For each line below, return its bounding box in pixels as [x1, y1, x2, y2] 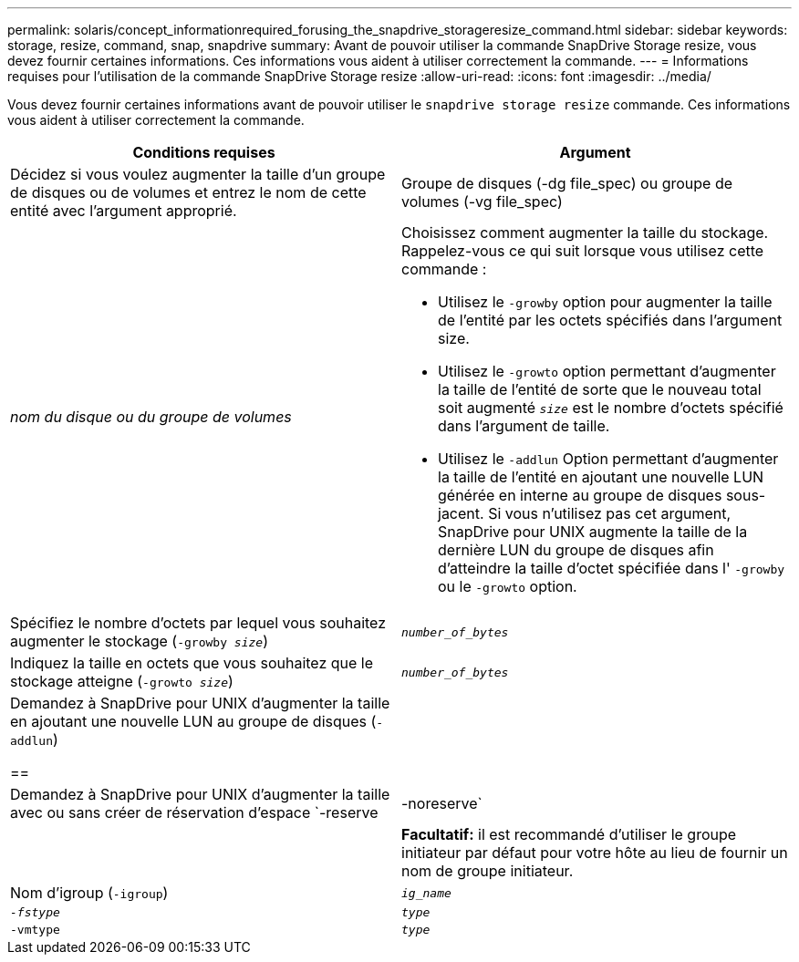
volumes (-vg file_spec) [401, 192, 563, 211]
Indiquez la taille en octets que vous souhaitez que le [10, 654, 374, 672]
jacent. [438, 504, 484, 522]
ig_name [401, 885, 451, 900]
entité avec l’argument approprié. [10, 202, 237, 220]
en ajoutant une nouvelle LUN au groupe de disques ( [10, 712, 377, 730]
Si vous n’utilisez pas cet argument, [488, 504, 732, 522]
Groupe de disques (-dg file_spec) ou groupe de [401, 174, 733, 192]
